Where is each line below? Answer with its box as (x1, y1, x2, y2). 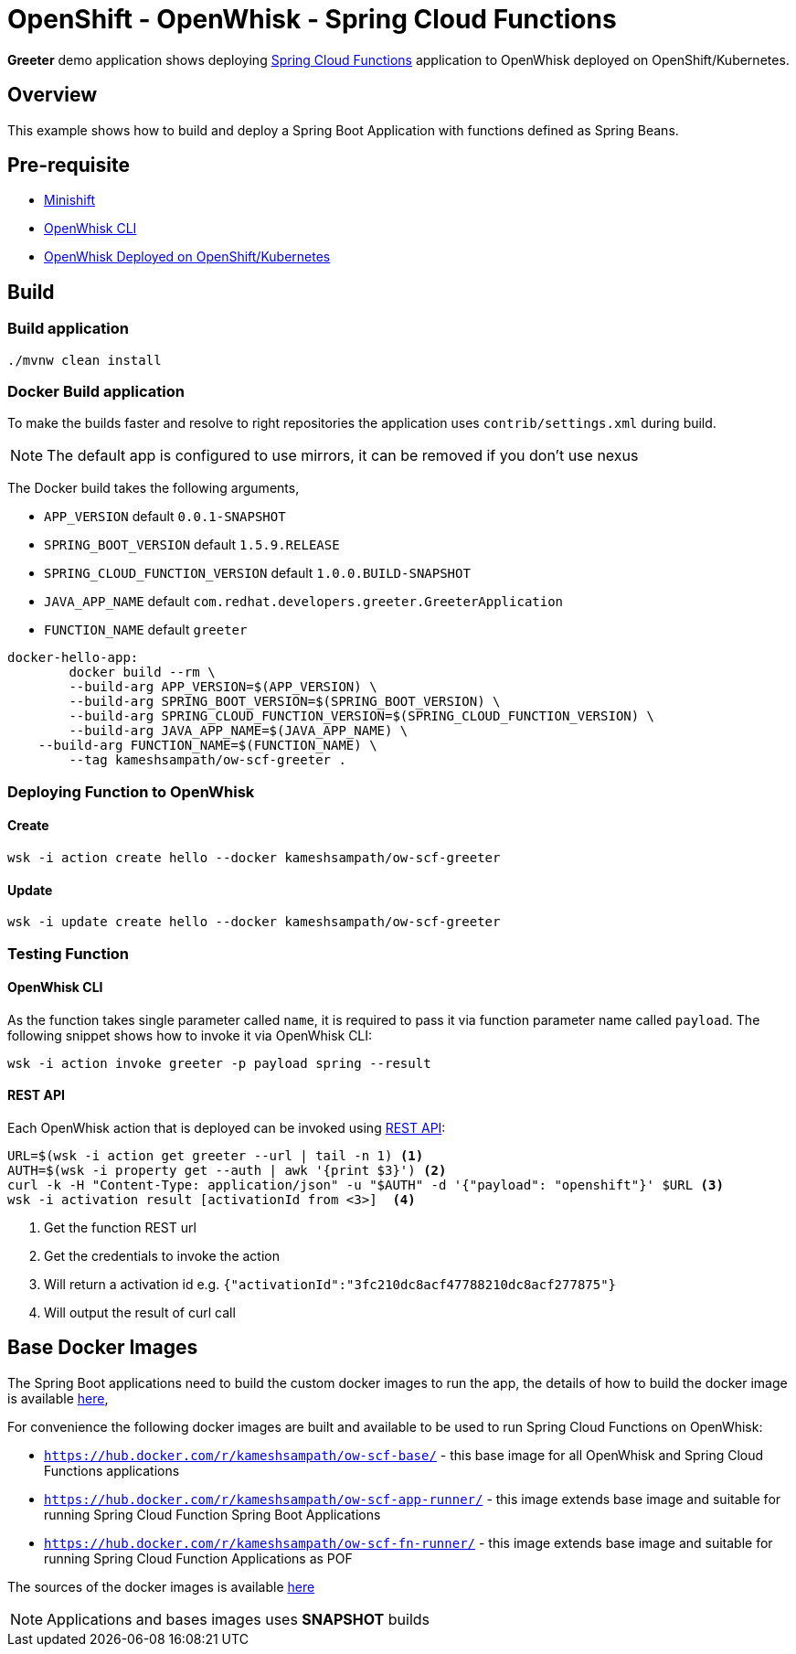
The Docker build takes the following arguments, (7, 480, 300, 496)
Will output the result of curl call (44, 1305, 236, 1321)
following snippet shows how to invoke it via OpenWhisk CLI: (7, 1027, 373, 1043)
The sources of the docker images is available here (7, 1578, 315, 1595)
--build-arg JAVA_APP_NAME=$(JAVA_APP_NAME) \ (69, 723, 409, 739)
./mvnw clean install (7, 352, 162, 368)
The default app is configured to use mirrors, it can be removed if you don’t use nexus (47, 446, 639, 465)
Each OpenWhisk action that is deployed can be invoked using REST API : (7, 1120, 446, 1136)
